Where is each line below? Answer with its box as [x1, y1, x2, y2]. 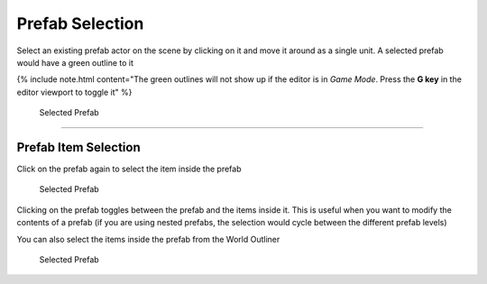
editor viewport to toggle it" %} [16, 87, 133, 97]
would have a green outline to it [16, 57, 134, 68]
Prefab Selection [16, 14, 144, 33]
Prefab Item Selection [16, 140, 141, 155]
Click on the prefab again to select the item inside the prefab [16, 163, 242, 175]
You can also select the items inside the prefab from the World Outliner [16, 234, 280, 244]
